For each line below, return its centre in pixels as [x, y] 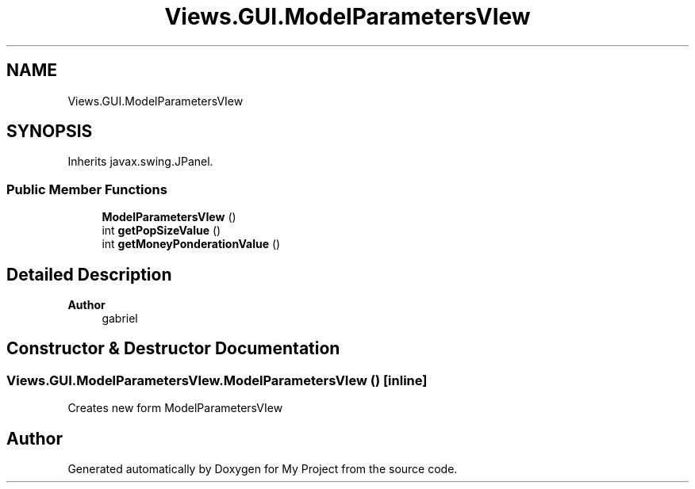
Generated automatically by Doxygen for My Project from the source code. [263, 469]
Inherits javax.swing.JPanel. [140, 162]
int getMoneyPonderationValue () [191, 244]
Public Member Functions [87, 189]
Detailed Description [89, 274]
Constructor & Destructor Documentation [173, 349]
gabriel [120, 319]
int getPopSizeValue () [161, 231]
